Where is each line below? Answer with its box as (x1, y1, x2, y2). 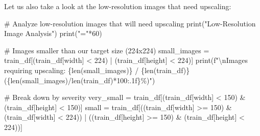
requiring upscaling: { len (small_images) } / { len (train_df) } (4, 64, 190, 75)
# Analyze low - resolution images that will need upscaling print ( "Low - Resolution (4, 18, 256, 28)
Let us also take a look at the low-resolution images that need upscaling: (4, 1, 231, 11)
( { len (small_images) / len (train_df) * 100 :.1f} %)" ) (4, 75, 155, 85)
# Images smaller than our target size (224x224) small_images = (4, 45, 209, 55)
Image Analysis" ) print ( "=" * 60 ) (4, 28, 102, 39)
